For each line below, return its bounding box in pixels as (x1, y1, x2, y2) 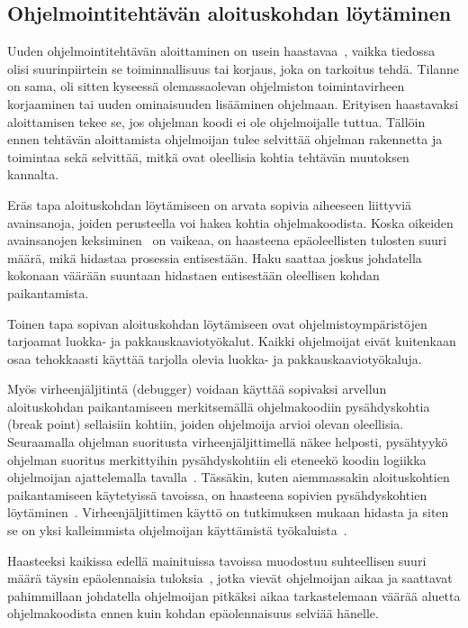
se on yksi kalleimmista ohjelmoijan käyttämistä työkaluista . (7, 521, 347, 540)
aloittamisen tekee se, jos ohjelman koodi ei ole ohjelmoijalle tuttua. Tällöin (7, 112, 426, 131)
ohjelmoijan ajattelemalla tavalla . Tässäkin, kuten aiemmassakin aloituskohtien (7, 468, 450, 487)
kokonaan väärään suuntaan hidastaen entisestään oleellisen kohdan (7, 266, 380, 285)
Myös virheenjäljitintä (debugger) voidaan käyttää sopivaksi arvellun (7, 379, 387, 398)
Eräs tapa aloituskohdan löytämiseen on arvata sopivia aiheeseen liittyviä (7, 195, 412, 214)
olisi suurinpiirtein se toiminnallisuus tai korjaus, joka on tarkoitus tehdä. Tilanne (7, 59, 460, 77)
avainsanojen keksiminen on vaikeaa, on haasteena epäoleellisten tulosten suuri (7, 231, 447, 250)
